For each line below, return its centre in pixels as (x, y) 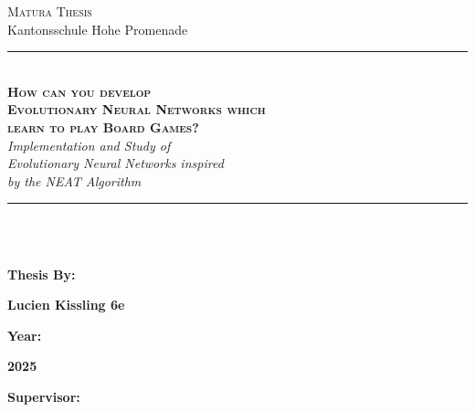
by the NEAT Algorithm (74, 180)
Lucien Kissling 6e (66, 305)
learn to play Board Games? (103, 127)
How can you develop (79, 91)
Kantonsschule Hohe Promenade (98, 29)
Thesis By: (42, 274)
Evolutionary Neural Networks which (137, 109)
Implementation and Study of (89, 145)
